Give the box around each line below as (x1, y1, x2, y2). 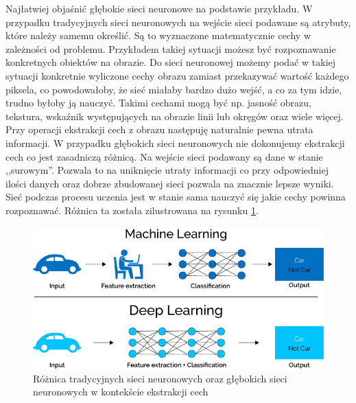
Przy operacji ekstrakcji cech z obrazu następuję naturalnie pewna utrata (5, 122, 313, 137)
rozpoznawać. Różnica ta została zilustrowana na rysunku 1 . (5, 203, 259, 217)
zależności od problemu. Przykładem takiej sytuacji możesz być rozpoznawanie (5, 41, 336, 56)
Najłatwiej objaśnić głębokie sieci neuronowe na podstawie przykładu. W (5, 1, 313, 15)
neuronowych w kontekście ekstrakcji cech (33, 384, 209, 399)
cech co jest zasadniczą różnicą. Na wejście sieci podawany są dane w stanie (5, 149, 323, 163)
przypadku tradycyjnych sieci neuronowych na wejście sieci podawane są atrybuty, (5, 14, 351, 29)
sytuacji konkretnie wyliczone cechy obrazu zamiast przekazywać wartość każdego (5, 68, 349, 82)
